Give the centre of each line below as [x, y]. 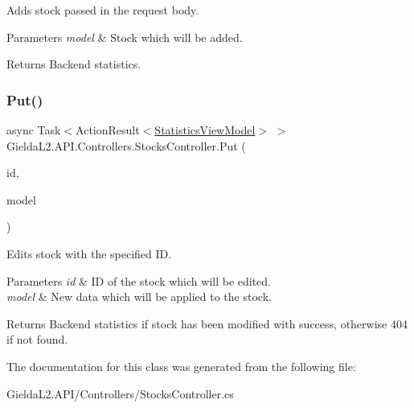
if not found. [37, 339]
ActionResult [108, 130]
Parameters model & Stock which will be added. [125, 37]
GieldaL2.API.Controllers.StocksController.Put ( [126, 145]
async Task [34, 130]
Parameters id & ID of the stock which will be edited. [139, 280]
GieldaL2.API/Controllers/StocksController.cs [120, 393]
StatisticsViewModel [205, 130]
